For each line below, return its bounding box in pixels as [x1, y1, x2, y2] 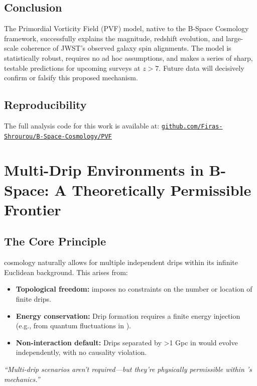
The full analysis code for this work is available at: [4, 120, 160, 131]
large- [225, 33, 243, 43]
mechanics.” [4, 373, 40, 384]
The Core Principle [4, 233, 106, 249]
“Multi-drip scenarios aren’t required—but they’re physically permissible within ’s [4, 363, 252, 374]
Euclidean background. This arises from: [4, 267, 128, 277]
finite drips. [16, 294, 51, 304]
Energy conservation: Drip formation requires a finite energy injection [16, 310, 240, 321]
